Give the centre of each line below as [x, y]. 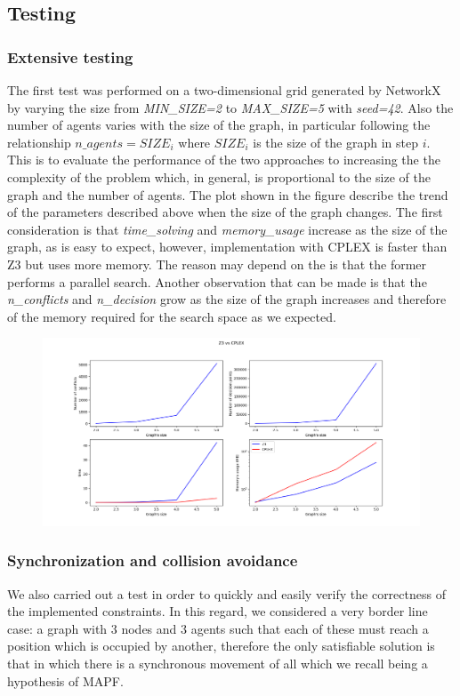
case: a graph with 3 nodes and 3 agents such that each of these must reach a [218, 628]
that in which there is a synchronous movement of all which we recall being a [218, 664]
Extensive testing [70, 56]
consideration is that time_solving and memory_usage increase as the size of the [227, 229]
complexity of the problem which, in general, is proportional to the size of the [219, 176]
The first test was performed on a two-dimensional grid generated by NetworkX [224, 90]
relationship [39, 142]
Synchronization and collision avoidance [153, 560]
